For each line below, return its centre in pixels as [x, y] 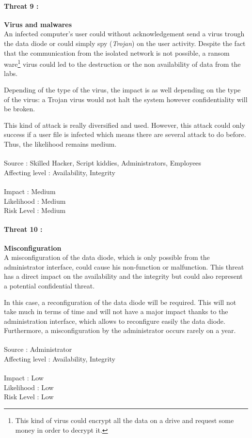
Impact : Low [24, 378]
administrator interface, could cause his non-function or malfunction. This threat [124, 266]
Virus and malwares [38, 24]
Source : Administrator [38, 349]
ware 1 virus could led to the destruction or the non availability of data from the [122, 63]
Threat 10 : [23, 229]
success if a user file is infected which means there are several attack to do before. [125, 134]
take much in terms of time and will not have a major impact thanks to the [116, 311]
